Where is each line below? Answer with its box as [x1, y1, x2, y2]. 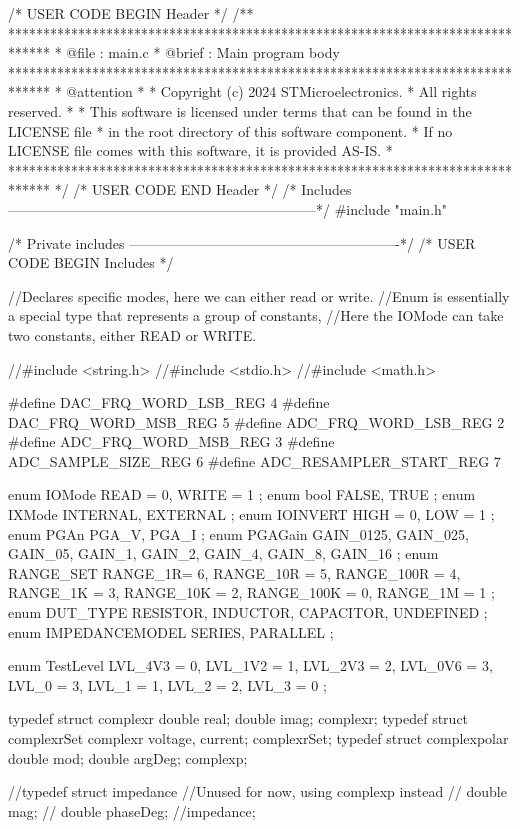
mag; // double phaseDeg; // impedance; [8, 800, 256, 821]
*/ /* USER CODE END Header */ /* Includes [54, 179, 352, 200]
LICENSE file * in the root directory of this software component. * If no [8, 120, 453, 141]
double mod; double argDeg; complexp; [8, 747, 248, 768]
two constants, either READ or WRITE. [8, 324, 257, 345]
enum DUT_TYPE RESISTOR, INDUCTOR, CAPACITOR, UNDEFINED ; [8, 602, 488, 623]
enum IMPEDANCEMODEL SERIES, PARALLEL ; [8, 621, 334, 642]
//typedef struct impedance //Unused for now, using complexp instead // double [8, 781, 507, 802]
